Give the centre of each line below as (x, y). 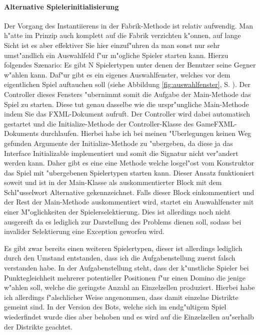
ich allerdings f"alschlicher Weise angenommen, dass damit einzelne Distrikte (121, 297)
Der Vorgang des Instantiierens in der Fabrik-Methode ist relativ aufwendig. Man (128, 25)
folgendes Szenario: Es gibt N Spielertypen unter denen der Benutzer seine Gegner (130, 65)
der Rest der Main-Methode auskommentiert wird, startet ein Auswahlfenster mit (129, 202)
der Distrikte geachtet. (38, 326)
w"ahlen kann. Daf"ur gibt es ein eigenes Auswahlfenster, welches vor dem (117, 74)
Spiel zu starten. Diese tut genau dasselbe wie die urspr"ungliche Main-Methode (126, 104)
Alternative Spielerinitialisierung (61, 6)
